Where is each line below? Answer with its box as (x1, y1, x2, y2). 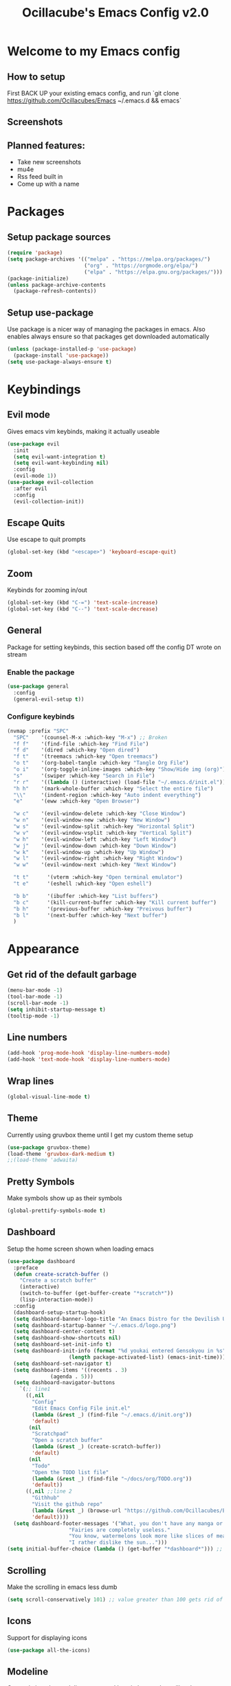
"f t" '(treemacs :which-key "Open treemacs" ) (13, 753, 158, 760)
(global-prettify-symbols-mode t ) (7, 1207, 107, 1214)
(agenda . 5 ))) (50, 1373, 94, 1380)
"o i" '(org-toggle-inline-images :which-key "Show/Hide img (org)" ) (13, 766, 226, 773)
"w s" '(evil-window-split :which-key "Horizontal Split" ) (13, 823, 195, 830)
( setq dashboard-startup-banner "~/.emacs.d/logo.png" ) (13, 1322, 177, 1328)
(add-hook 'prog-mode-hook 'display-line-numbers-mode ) (7, 1050, 170, 1057)
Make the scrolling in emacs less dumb (7, 1583, 118, 1591)
